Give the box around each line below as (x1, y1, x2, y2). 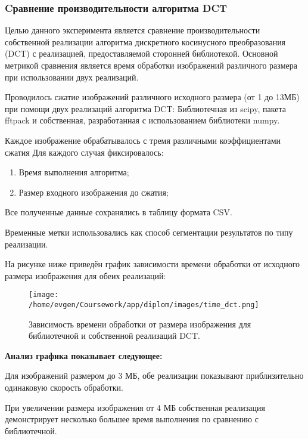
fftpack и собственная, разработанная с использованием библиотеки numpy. (5, 114, 280, 126)
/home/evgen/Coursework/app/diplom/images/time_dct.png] (29, 300, 259, 309)
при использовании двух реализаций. (5, 70, 139, 83)
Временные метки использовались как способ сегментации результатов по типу (5, 225, 293, 238)
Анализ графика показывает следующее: (5, 349, 163, 361)
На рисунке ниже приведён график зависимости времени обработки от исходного (5, 258, 300, 270)
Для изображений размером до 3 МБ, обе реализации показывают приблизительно (5, 369, 304, 382)
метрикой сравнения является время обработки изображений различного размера (5, 59, 297, 71)
